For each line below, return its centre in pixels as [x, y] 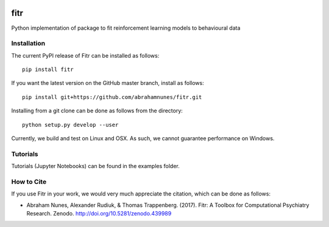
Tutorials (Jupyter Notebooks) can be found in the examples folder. [95, 166]
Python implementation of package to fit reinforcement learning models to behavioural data [126, 28]
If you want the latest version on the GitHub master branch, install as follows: [108, 83]
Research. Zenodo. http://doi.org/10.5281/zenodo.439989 [99, 214]
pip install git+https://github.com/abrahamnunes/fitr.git [112, 97]
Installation [28, 44]
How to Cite [29, 181]
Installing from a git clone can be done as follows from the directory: [97, 111]
